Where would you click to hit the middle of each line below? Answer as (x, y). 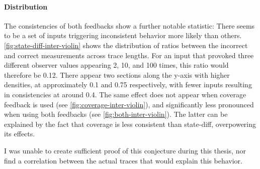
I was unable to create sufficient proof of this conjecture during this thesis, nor (125, 150)
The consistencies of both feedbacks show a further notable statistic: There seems (129, 25)
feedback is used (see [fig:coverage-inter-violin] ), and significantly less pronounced (129, 104)
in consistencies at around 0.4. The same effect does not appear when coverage (125, 94)
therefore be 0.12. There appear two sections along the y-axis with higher (117, 74)
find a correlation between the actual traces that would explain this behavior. (123, 160)
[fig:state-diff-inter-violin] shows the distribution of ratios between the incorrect (126, 45)
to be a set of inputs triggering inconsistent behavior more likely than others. (123, 35)
